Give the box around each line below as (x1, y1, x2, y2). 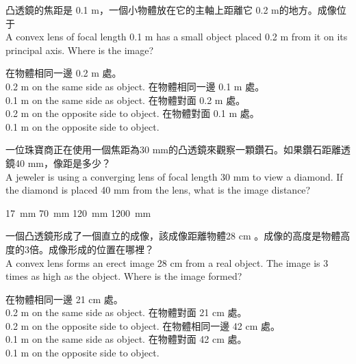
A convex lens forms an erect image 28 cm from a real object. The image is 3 (5, 255, 329, 270)
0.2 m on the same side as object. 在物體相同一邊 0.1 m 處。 (5, 79, 265, 93)
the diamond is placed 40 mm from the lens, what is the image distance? (5, 183, 311, 197)
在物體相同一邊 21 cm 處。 (5, 291, 123, 306)
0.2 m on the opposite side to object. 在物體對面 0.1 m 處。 (5, 106, 259, 120)
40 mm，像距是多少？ (14, 155, 111, 170)
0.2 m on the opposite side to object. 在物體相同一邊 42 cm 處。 (5, 318, 281, 333)
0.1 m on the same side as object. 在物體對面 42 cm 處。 (5, 332, 247, 346)
